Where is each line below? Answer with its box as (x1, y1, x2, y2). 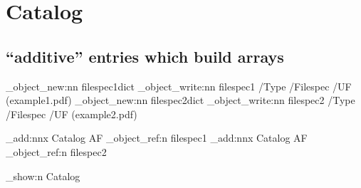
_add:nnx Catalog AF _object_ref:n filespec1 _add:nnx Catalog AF (6, 130, 308, 145)
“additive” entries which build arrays (6, 45, 284, 67)
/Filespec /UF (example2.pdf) (6, 106, 137, 121)
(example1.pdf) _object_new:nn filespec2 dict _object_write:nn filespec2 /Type (6, 93, 355, 108)
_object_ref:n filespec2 (6, 144, 107, 159)
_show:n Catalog (6, 168, 80, 183)
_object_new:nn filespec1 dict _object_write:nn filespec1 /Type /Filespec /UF (6, 78, 352, 93)
